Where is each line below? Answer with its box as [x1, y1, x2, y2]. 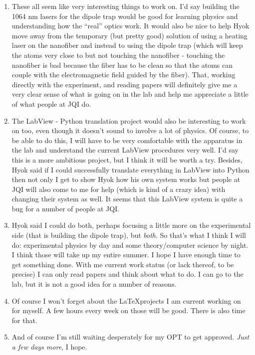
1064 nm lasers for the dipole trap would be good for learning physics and [11, 10, 238, 21]
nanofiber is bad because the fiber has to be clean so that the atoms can [11, 59, 233, 70]
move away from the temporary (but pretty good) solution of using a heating [11, 30, 248, 40]
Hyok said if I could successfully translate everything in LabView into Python [11, 164, 250, 175]
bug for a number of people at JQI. [11, 203, 120, 213]
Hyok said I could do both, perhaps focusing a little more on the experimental [11, 220, 251, 230]
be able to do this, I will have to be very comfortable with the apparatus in [11, 135, 243, 145]
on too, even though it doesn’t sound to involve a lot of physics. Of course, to [11, 125, 249, 136]
